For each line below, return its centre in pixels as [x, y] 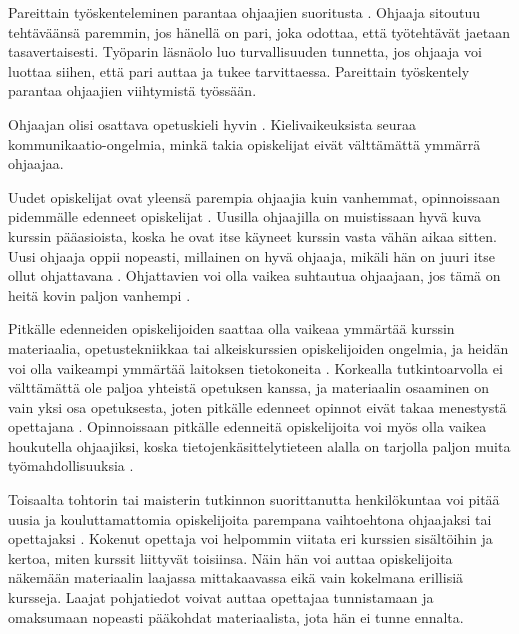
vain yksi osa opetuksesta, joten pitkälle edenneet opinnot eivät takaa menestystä [257, 406]
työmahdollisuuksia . [71, 465]
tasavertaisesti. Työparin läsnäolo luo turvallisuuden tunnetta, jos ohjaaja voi [245, 51]
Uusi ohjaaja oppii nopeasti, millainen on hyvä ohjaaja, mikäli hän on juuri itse [251, 255]
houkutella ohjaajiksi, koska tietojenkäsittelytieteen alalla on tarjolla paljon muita [259, 445]
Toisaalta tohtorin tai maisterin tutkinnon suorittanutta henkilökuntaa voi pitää [254, 499]
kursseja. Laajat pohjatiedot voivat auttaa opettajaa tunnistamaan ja [221, 597]
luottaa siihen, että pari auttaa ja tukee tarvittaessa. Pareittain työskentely [239, 70]
